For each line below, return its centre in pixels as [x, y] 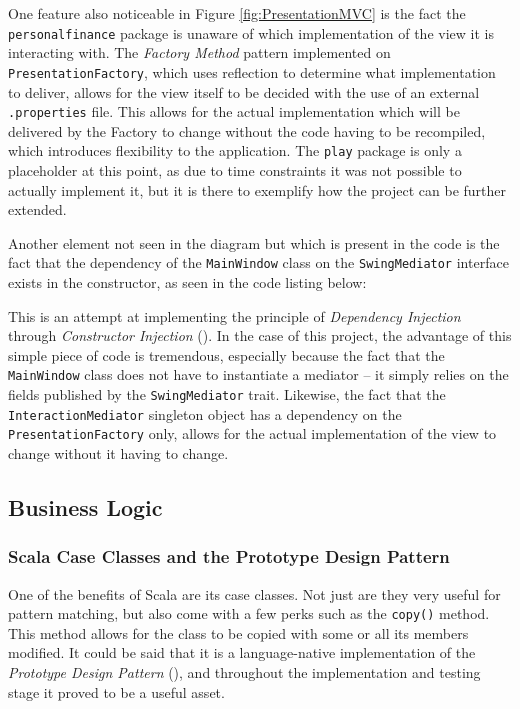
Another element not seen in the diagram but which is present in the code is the [254, 242]
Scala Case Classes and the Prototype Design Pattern [229, 556]
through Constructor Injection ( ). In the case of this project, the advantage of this [260, 335]
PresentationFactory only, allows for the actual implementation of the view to [252, 433]
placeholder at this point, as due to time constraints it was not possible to [235, 170]
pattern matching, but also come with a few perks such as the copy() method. [249, 613]
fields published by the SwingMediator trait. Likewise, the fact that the [227, 394]
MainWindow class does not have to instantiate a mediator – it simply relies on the [258, 374]
